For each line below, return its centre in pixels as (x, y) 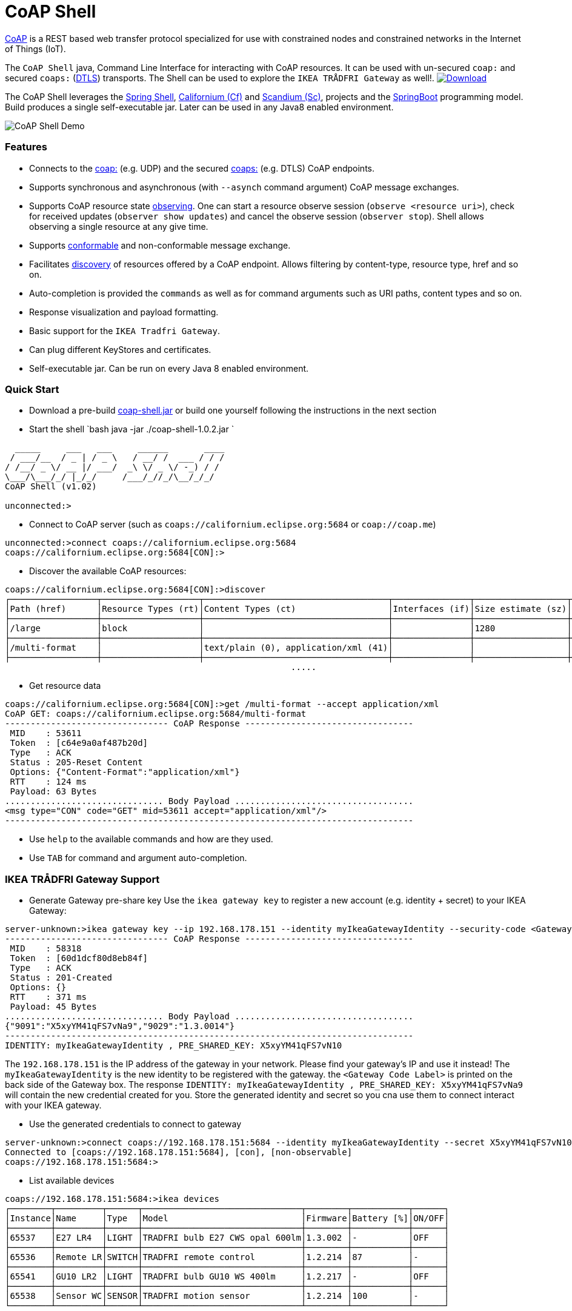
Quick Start (32, 389)
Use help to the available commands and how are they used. (151, 839)
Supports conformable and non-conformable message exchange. (160, 245)
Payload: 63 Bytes (53, 792)
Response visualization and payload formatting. (124, 312)
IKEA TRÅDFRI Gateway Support (82, 879)
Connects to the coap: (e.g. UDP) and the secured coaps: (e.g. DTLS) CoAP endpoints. (202, 168)
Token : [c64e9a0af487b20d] (79, 743)
